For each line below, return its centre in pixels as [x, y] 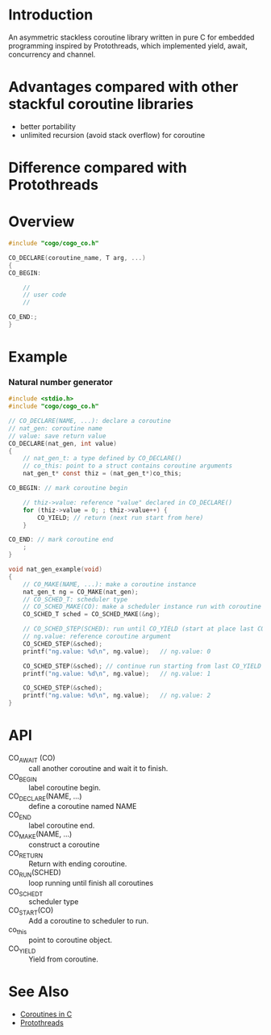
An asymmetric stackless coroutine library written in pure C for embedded [131, 37]
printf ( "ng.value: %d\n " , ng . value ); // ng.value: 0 [117, 652]
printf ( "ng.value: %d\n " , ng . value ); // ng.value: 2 [117, 696]
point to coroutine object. [71, 940]
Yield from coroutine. [63, 959]
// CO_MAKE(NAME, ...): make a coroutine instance [110, 584]
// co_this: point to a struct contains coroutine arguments [127, 466]
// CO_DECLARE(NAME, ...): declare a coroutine [90, 421]
